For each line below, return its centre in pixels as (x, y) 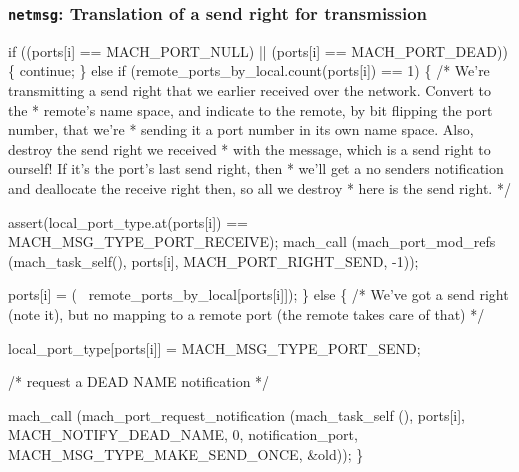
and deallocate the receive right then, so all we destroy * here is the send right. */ (259, 187)
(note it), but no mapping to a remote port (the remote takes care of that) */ (246, 313)
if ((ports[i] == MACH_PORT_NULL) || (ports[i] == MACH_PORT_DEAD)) (258, 50)
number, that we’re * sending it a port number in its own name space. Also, (241, 129)
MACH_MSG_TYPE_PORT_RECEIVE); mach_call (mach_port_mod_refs (252, 241)
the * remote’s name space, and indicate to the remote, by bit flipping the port (250, 109)
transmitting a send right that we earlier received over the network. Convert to (250, 89)
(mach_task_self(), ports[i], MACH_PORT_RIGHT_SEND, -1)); (213, 260)
